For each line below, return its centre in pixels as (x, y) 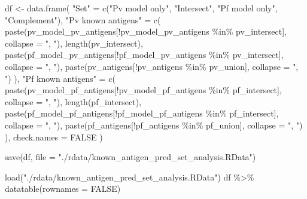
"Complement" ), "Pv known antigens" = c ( (83, 19)
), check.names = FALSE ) (54, 137)
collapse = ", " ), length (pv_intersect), (74, 43)
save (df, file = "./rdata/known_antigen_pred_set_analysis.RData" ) (130, 157)
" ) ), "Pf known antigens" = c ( (60, 78)
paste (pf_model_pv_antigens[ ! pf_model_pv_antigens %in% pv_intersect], (144, 55)
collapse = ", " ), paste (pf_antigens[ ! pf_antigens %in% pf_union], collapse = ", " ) (154, 125)
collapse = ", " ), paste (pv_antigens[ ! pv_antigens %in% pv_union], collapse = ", (152, 66)
